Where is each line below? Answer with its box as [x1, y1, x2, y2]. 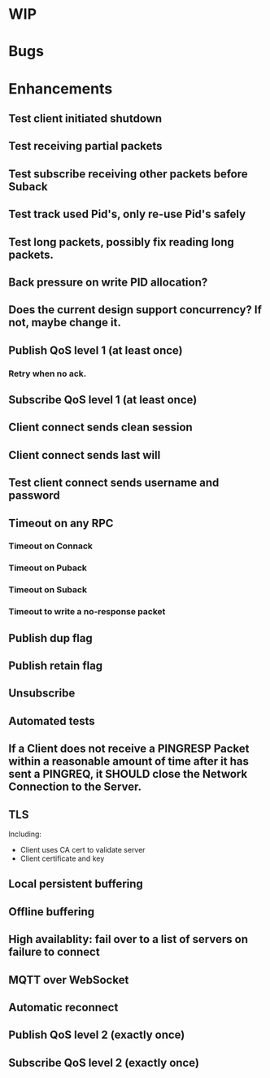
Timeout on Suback [8, 584, 88, 596]
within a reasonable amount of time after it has [8, 754, 250, 769]
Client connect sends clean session [8, 421, 193, 434]
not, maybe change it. [8, 316, 122, 330]
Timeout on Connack [8, 540, 94, 552]
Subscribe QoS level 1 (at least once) [8, 393, 198, 407]
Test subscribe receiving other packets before [8, 167, 248, 181]
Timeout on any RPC [8, 516, 114, 530]
